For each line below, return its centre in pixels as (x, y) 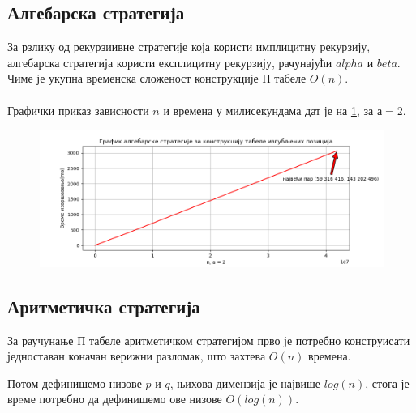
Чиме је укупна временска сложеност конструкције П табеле (157, 78)
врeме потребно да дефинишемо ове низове (115, 399)
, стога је (387, 383)
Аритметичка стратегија (104, 306)
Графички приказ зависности (78, 110)
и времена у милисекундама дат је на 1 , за (268, 110)
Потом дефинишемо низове (75, 383)
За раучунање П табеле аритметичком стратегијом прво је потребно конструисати (209, 340)
